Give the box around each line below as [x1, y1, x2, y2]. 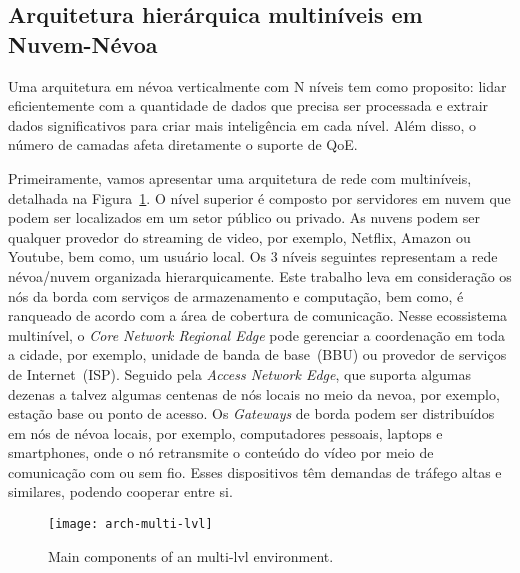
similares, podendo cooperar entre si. [8, 481, 233, 502]
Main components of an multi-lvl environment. [48, 545, 334, 566]
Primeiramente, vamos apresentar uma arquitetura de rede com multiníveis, [8, 167, 472, 188]
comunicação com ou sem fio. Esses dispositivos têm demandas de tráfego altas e [8, 461, 502, 482]
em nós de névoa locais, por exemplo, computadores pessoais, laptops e [8, 422, 443, 443]
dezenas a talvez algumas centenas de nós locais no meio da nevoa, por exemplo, [8, 383, 500, 404]
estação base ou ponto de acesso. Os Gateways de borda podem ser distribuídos [8, 403, 495, 424]
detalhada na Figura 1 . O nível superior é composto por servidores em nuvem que [8, 187, 511, 208]
